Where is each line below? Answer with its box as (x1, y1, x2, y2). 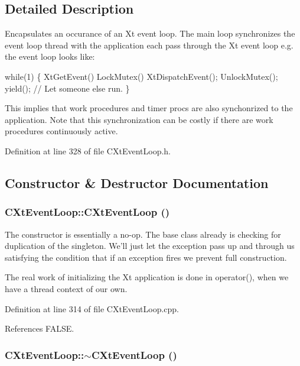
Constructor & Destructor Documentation (5, 173, 269, 192)
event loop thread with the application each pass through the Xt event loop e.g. (5, 38, 294, 51)
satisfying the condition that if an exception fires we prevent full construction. (5, 251, 287, 263)
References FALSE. (5, 322, 74, 335)
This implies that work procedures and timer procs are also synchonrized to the (5, 102, 293, 114)
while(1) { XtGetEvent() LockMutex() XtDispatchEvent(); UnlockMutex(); (5, 70, 278, 82)
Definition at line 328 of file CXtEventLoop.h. (5, 144, 171, 157)
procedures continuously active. (5, 125, 118, 137)
